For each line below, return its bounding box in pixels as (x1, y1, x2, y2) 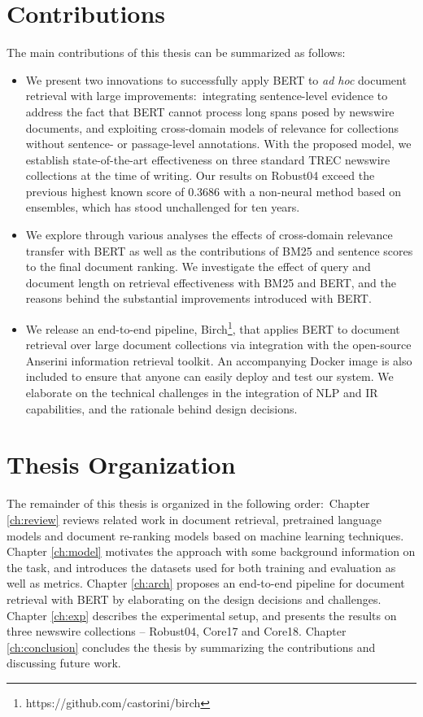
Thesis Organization (7, 448, 236, 481)
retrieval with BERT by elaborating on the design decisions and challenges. (7, 590, 382, 607)
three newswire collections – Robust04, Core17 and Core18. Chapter (7, 623, 347, 640)
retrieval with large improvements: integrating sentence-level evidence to (25, 87, 388, 104)
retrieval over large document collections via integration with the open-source (25, 336, 412, 353)
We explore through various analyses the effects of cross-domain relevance (25, 226, 393, 243)
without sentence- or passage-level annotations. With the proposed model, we (25, 135, 412, 152)
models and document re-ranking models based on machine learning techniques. (7, 527, 404, 544)
